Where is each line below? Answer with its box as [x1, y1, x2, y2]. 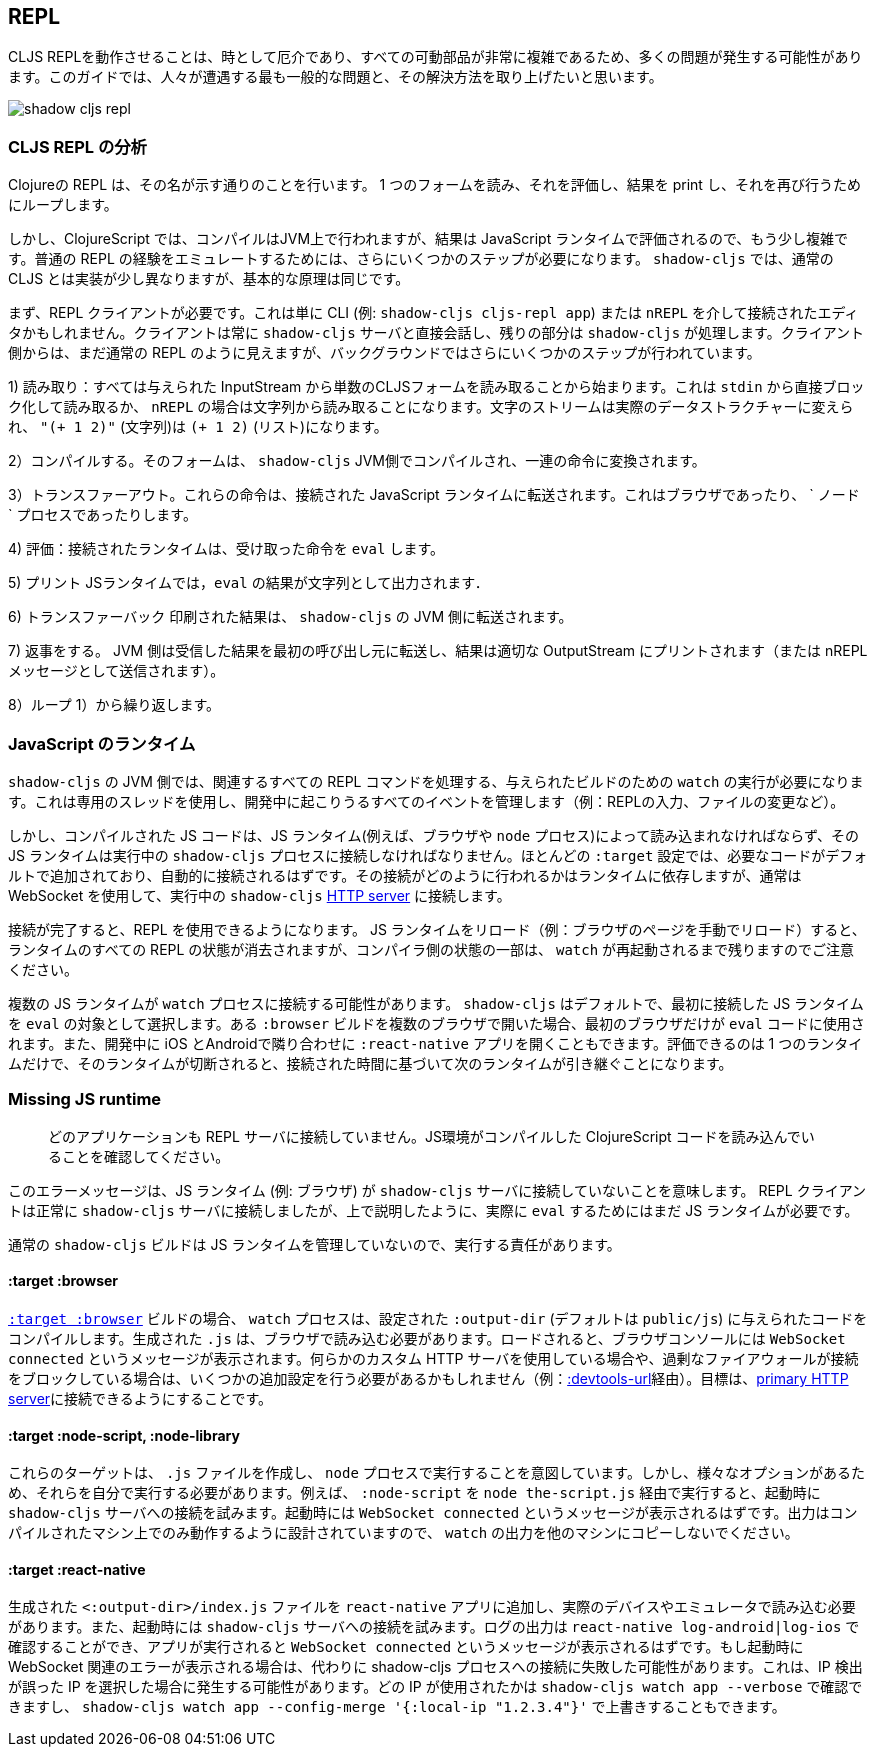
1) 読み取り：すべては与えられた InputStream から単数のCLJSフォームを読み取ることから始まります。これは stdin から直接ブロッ [8, 378, 865, 396]
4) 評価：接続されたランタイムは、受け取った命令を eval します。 [8, 540, 445, 558]
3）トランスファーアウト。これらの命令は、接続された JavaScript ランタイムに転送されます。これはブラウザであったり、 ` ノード [8, 486, 860, 504]
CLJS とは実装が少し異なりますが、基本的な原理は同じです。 [8, 270, 410, 288]
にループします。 [8, 196, 118, 214]
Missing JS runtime [8, 1089, 162, 1110]
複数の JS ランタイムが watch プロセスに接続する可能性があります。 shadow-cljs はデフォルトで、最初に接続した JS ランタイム [8, 994, 864, 1012]
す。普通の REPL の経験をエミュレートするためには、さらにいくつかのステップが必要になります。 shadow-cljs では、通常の [8, 250, 834, 268]
